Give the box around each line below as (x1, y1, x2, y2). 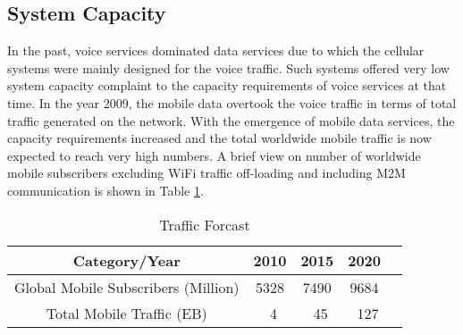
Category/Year (72, 249, 181, 271)
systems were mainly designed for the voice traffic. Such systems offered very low (7, 58, 450, 77)
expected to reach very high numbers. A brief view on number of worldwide (7, 146, 421, 164)
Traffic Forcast (159, 214, 250, 235)
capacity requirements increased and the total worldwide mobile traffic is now (7, 129, 432, 147)
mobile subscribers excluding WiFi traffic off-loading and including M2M (7, 163, 406, 182)
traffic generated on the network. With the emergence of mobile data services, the (7, 111, 455, 130)
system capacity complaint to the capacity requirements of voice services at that (7, 76, 447, 95)
